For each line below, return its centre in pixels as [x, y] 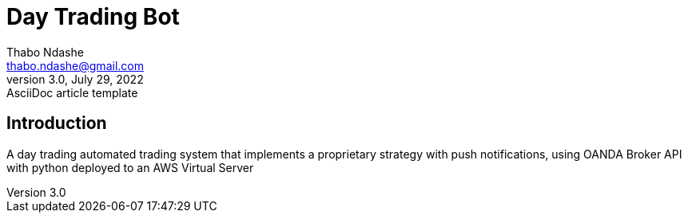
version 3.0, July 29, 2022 [75, 79]
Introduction [57, 123]
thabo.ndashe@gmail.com [75, 65]
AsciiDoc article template [72, 92]
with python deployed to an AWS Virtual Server [130, 167]
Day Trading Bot [93, 17]
